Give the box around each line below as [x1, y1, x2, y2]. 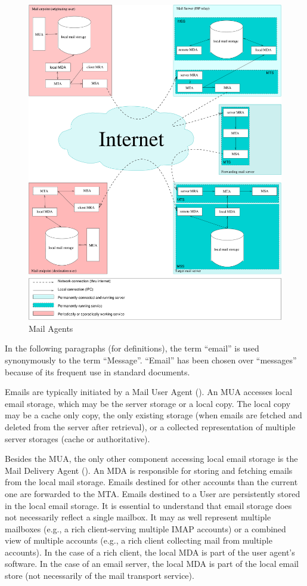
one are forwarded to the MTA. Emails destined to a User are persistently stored [5, 487, 300, 499]
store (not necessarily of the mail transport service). [5, 569, 194, 582]
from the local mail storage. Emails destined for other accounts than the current [5, 476, 298, 488]
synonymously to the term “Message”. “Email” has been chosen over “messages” [5, 353, 297, 366]
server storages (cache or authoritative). [5, 432, 150, 445]
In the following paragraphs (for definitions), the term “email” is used [5, 342, 259, 354]
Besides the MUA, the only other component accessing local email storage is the [5, 452, 298, 465]
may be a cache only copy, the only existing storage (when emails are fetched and [5, 409, 302, 421]
